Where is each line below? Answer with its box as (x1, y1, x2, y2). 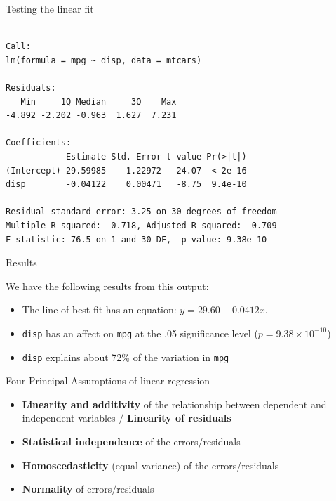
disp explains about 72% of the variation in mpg (22, 349, 229, 364)
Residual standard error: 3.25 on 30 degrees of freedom (6, 207, 277, 217)
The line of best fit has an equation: (22, 302, 177, 317)
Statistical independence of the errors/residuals (22, 434, 241, 448)
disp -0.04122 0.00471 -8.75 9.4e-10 (6, 179, 247, 190)
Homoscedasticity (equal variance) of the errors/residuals (22, 457, 279, 472)
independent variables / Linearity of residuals (22, 410, 231, 425)
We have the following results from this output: (6, 278, 209, 293)
